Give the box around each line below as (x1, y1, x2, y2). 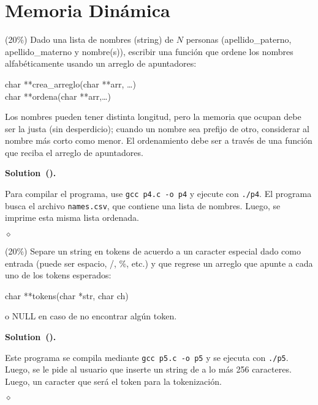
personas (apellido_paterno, (186, 33, 292, 46)
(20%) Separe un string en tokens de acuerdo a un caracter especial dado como (5, 244, 301, 257)
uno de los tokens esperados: (5, 269, 112, 281)
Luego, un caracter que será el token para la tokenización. (5, 374, 222, 387)
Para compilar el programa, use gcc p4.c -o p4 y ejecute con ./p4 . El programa (5, 187, 312, 200)
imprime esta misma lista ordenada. (5, 211, 139, 224)
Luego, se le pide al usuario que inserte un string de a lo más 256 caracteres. (5, 363, 292, 376)
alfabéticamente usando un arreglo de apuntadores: (5, 57, 197, 70)
